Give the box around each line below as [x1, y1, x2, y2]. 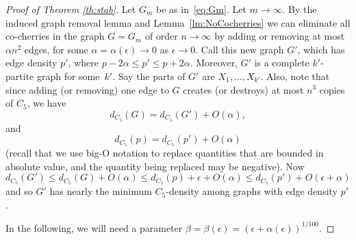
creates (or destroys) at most [183, 82, 304, 96]
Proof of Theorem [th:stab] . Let [5, 2, 136, 16]
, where [68, 55, 99, 70]
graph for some [36, 68, 100, 83]
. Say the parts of [112, 68, 186, 83]
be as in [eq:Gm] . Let [156, 2, 246, 16]
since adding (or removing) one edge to [5, 82, 169, 96]
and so [5, 184, 33, 198]
